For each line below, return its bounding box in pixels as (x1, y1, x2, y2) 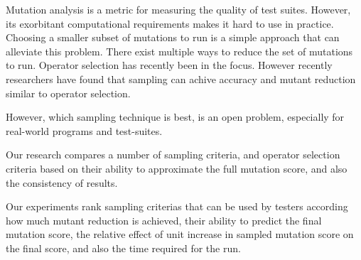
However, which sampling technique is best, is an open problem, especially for (6, 109, 345, 124)
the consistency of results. (6, 175, 118, 190)
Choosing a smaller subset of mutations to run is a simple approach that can (6, 30, 340, 45)
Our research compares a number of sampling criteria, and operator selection (6, 147, 340, 162)
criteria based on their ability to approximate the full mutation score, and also (6, 161, 347, 175)
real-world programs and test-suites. (6, 123, 163, 138)
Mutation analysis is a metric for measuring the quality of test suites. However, (6, 2, 351, 16)
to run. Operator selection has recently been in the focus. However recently (6, 58, 333, 72)
